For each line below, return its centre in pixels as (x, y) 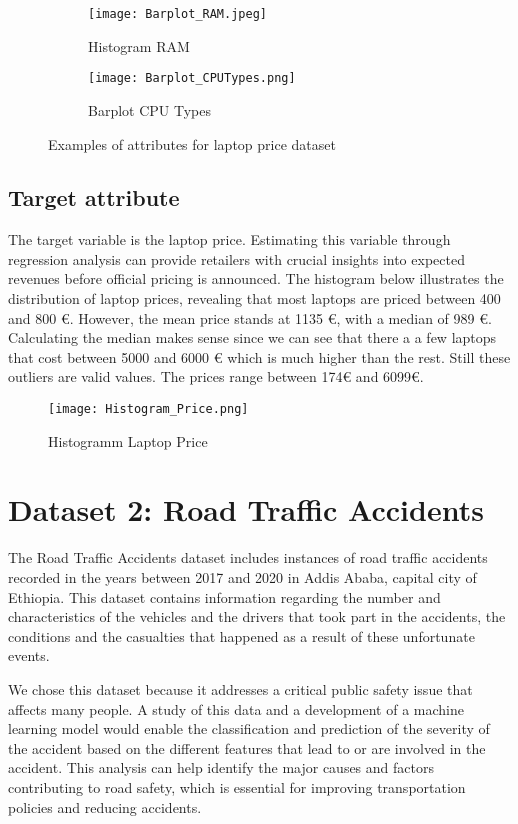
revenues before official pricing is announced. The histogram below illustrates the (256, 278)
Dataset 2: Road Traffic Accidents (246, 509)
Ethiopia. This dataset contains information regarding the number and (224, 596)
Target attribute (94, 197)
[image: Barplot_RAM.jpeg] (177, 14)
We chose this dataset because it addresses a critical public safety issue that (240, 688)
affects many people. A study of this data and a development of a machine (236, 708)
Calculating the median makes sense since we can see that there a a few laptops (252, 337)
